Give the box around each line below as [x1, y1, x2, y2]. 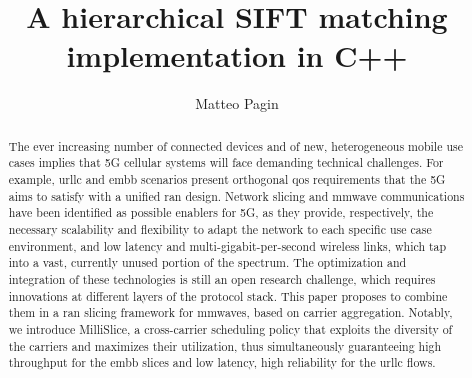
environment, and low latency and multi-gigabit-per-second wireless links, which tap [8, 237, 447, 254]
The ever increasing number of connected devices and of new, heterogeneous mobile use [8, 137, 463, 154]
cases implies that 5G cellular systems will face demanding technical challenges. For [8, 154, 444, 171]
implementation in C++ [66, 35, 408, 76]
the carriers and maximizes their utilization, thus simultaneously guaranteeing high [8, 337, 442, 354]
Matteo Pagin [195, 93, 279, 114]
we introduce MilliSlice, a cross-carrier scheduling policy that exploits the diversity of [8, 320, 453, 337]
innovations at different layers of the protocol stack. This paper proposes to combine [8, 287, 448, 304]
